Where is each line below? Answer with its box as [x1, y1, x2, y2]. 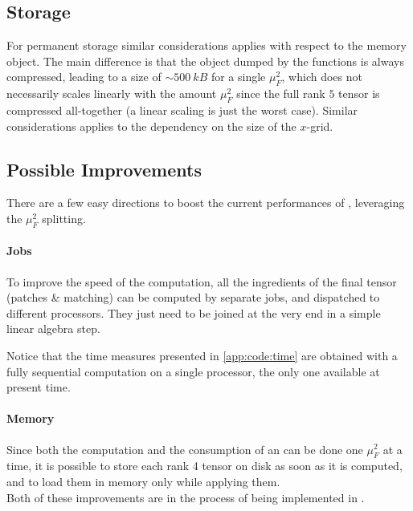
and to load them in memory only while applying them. [6, 472, 280, 489]
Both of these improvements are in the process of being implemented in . [6, 489, 365, 505]
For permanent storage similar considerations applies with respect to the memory [6, 37, 407, 54]
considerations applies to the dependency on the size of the [6, 117, 296, 134]
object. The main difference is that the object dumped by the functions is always [6, 52, 404, 69]
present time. [6, 379, 71, 395]
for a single [211, 68, 266, 85]
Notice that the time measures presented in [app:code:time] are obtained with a [6, 347, 398, 363]
